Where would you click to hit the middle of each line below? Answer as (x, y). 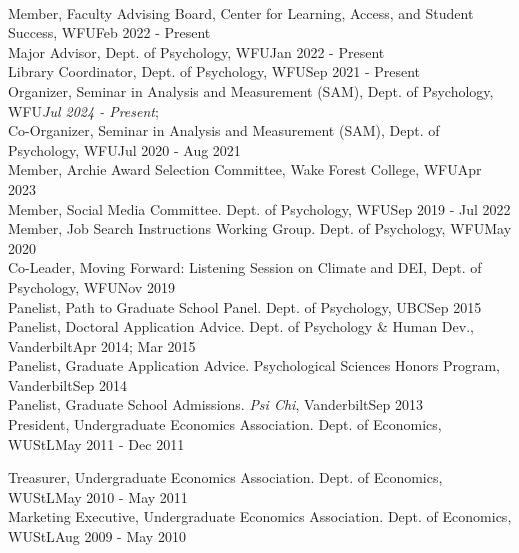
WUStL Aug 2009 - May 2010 (97, 536)
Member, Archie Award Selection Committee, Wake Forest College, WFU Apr (245, 169)
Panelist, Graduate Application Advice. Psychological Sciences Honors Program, (254, 365)
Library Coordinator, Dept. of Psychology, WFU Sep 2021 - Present (214, 71)
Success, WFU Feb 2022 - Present (109, 32)
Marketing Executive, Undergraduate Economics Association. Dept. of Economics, (260, 516)
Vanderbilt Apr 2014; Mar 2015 (102, 345)
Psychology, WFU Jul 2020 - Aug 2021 (124, 149)
